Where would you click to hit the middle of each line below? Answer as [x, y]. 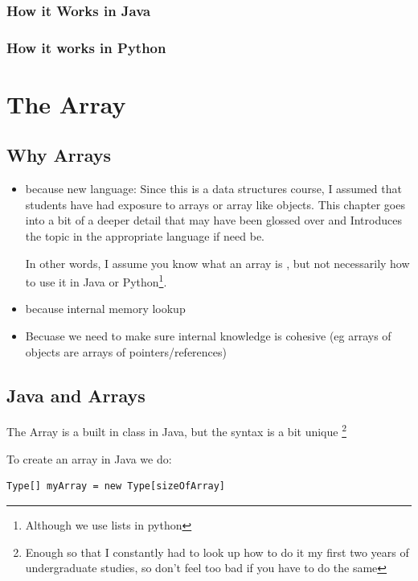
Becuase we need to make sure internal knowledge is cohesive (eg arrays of [208, 336]
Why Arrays [59, 155]
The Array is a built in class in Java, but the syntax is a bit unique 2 [177, 431]
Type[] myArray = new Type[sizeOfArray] [116, 486]
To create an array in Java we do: [89, 458]
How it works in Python [86, 47]
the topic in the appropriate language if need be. [145, 236]
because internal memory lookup [105, 309]
